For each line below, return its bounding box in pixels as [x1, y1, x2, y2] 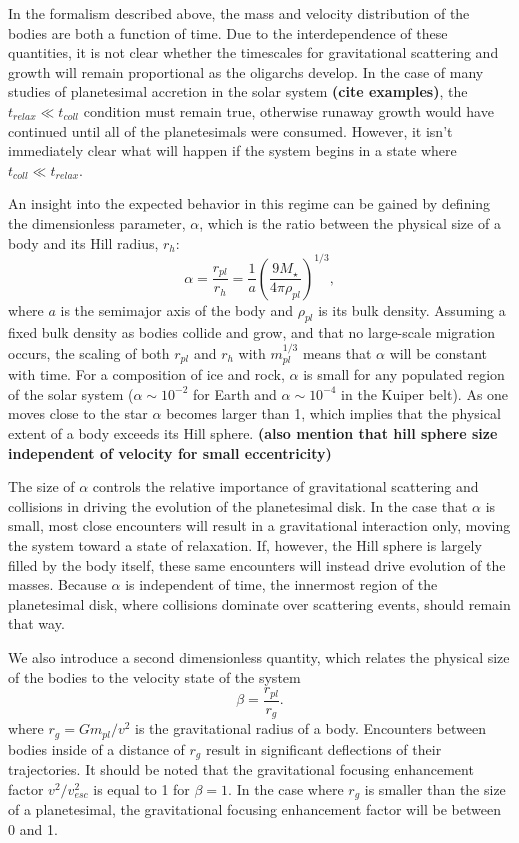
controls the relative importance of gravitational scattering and [92, 476, 479, 497]
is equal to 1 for [93, 778, 190, 799]
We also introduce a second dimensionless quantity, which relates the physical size [8, 646, 510, 667]
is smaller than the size [364, 778, 506, 799]
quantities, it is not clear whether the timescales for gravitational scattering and [8, 42, 499, 63]
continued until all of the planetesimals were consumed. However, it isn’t [8, 120, 453, 141]
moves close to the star [8, 403, 148, 424]
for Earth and [192, 383, 277, 404]
